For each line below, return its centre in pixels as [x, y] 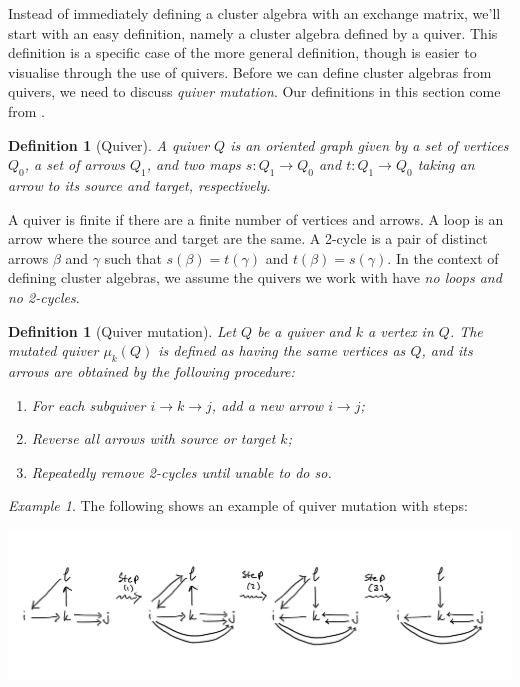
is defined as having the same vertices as [282, 350]
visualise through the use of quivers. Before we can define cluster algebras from [250, 71]
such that [133, 257]
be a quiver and [304, 330]
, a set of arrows [74, 164]
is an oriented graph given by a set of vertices [369, 144]
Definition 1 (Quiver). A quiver [109, 144]
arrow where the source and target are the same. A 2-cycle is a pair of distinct [248, 238]
